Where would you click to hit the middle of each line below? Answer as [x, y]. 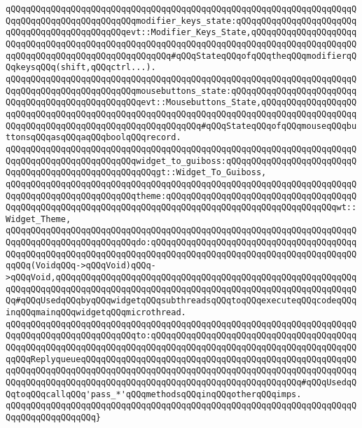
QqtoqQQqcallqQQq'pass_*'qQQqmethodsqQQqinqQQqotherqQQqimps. [154, 394]
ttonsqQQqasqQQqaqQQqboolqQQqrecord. [93, 138]
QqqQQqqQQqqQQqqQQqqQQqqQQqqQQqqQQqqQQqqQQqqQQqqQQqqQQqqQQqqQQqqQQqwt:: [181, 208]
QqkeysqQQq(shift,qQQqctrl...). [81, 68]
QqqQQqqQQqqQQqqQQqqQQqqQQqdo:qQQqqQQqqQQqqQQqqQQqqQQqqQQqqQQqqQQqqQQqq [181, 243]
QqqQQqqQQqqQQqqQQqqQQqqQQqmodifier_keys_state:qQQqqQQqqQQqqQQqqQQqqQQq [181, 21]
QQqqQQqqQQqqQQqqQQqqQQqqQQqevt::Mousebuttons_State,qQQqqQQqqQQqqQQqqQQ [181, 103]
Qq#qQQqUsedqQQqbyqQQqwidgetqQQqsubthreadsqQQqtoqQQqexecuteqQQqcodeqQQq [181, 301]
